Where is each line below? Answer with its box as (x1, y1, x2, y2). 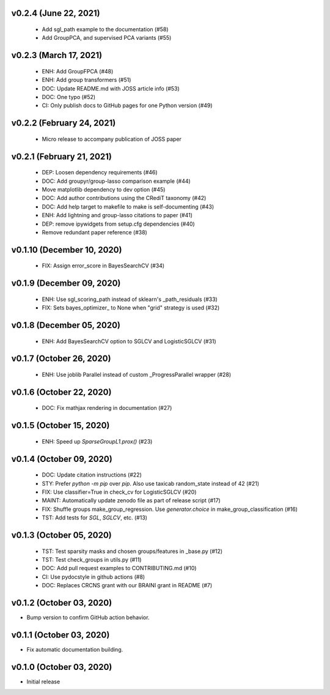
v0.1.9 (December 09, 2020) (11, 278, 121, 289)
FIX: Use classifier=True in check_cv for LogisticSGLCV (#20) (42, 488, 197, 496)
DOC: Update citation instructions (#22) (42, 471, 142, 478)
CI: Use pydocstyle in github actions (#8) (42, 573, 145, 581)
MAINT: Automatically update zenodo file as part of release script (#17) (42, 497, 221, 504)
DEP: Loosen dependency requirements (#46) (42, 169, 158, 176)
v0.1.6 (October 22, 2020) (11, 387, 112, 397)
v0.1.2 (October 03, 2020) (11, 597, 112, 608)
